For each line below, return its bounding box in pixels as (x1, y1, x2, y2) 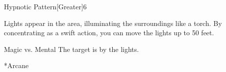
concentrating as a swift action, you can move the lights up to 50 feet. (4, 27, 214, 38)
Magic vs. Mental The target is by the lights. (4, 44, 139, 54)
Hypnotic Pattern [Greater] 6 (4, 1, 87, 11)
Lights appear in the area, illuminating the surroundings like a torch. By (4, 18, 222, 28)
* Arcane (4, 60, 29, 71)
